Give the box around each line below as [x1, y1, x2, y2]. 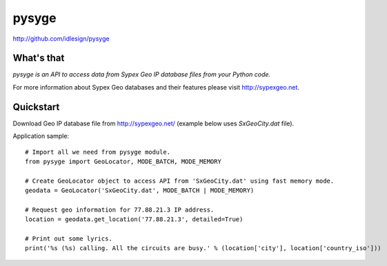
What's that [12, 52, 65, 64]
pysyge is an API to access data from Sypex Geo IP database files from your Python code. [12, 70, 271, 79]
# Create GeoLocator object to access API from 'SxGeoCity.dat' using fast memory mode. [25, 176, 335, 185]
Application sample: [12, 132, 69, 141]
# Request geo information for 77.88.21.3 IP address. [25, 205, 215, 214]
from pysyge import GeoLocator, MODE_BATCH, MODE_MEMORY [25, 157, 222, 165]
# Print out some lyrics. [25, 235, 113, 243]
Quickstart [12, 101, 60, 113]
